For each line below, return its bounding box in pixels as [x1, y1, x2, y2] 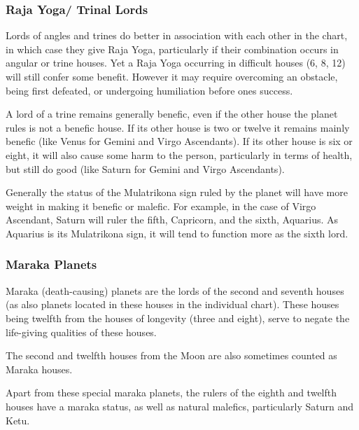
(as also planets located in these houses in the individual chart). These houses [6, 297, 339, 312]
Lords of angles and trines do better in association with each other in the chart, [6, 28, 348, 43]
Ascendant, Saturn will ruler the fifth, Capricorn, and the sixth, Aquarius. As [6, 212, 339, 227]
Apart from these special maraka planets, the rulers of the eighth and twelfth [6, 385, 337, 400]
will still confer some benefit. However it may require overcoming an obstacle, [6, 69, 338, 83]
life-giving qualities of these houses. [6, 324, 157, 339]
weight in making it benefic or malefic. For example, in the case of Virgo [6, 198, 316, 213]
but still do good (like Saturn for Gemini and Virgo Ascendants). [6, 161, 285, 176]
